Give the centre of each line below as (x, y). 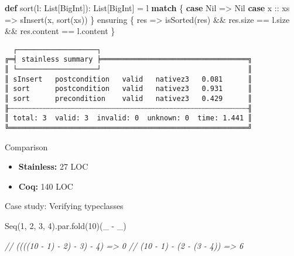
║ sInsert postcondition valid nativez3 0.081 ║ (129, 79)
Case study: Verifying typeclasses (64, 206)
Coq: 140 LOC (46, 186)
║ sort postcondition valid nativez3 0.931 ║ (129, 89)
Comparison (26, 146)
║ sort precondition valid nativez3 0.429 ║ (129, 99)
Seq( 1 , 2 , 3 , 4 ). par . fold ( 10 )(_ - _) (66, 226)
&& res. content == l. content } (60, 31)
